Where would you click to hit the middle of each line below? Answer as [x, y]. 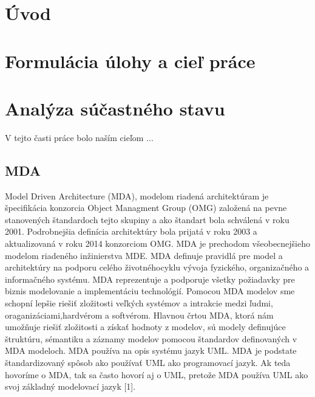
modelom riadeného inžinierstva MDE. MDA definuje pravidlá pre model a [144, 255]
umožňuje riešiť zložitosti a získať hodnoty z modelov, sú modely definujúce [145, 327]
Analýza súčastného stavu [115, 108]
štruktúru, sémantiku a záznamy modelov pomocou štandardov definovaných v [151, 338]
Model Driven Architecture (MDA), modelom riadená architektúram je [137, 195]
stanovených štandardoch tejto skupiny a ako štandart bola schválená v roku [147, 219]
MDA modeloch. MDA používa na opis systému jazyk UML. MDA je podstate [151, 350]
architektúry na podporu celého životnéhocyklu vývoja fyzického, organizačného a [157, 267]
